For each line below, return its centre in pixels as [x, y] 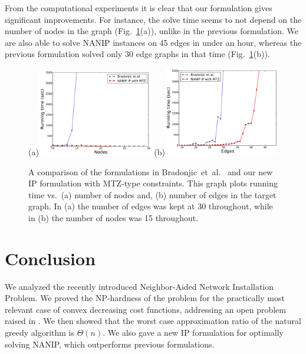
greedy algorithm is [40, 332]
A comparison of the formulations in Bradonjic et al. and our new [151, 171]
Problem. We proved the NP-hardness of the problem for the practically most [145, 298]
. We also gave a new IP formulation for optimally [193, 332]
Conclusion [50, 258]
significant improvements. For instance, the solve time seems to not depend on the [153, 19]
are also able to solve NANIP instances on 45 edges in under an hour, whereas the [153, 42]
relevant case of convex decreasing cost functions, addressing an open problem [145, 309]
